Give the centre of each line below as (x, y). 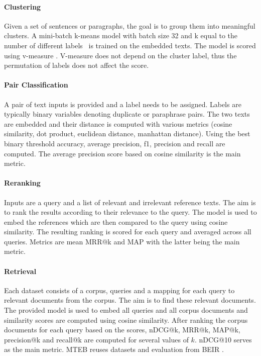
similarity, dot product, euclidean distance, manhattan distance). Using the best (127, 133)
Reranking (22, 183)
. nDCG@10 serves (223, 339)
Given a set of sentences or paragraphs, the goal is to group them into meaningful (130, 25)
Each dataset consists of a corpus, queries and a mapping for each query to (119, 290)
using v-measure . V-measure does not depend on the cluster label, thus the (120, 55)
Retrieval (20, 271)
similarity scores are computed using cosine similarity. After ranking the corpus (126, 320)
